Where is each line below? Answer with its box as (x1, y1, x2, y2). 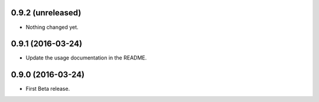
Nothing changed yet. (25, 24, 79, 31)
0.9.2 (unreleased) (11, 8, 82, 18)
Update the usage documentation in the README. (25, 54, 147, 61)
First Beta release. (25, 85, 70, 93)
